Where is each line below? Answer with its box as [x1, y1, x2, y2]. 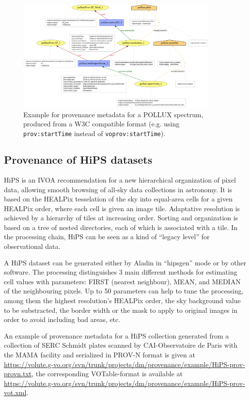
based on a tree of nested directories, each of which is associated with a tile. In [4, 222, 237, 232]
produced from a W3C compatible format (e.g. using [23, 119, 180, 129]
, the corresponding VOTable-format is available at [31, 369, 183, 379]
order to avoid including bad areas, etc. [4, 314, 121, 324]
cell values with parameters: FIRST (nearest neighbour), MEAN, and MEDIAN [4, 276, 241, 286]
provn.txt [4, 369, 32, 379]
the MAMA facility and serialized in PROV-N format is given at [4, 350, 195, 359]
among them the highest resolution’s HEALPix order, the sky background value [4, 295, 241, 306]
